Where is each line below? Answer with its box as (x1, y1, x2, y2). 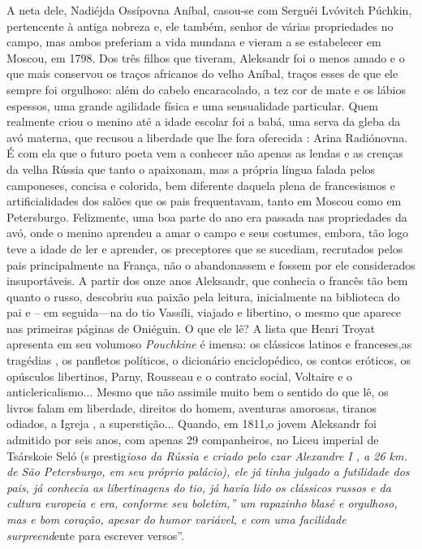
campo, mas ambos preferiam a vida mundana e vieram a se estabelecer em (6, 33, 381, 50)
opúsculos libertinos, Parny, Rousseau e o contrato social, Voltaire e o (6, 367, 353, 384)
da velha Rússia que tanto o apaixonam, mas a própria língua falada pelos (6, 160, 376, 177)
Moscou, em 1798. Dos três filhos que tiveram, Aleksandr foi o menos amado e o (6, 49, 405, 66)
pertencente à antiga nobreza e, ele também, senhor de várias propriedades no (6, 17, 394, 34)
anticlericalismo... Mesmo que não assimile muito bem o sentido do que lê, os (6, 383, 389, 400)
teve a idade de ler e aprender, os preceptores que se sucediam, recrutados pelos (6, 240, 403, 257)
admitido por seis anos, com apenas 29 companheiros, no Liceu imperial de (6, 431, 379, 448)
